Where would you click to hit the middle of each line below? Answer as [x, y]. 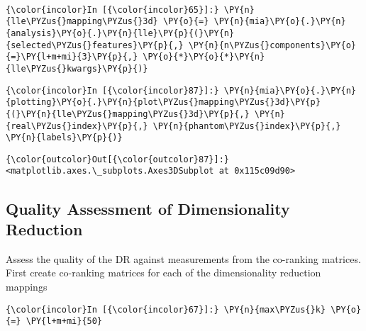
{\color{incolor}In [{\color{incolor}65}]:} [112, 10]
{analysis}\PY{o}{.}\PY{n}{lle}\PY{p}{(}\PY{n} [120, 33]
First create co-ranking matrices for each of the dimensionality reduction [163, 273]
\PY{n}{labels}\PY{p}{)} [64, 138]
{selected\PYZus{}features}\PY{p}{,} [95, 45]
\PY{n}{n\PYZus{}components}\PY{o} [272, 45]
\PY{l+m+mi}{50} [64, 321]
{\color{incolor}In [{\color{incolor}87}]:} [112, 90]
